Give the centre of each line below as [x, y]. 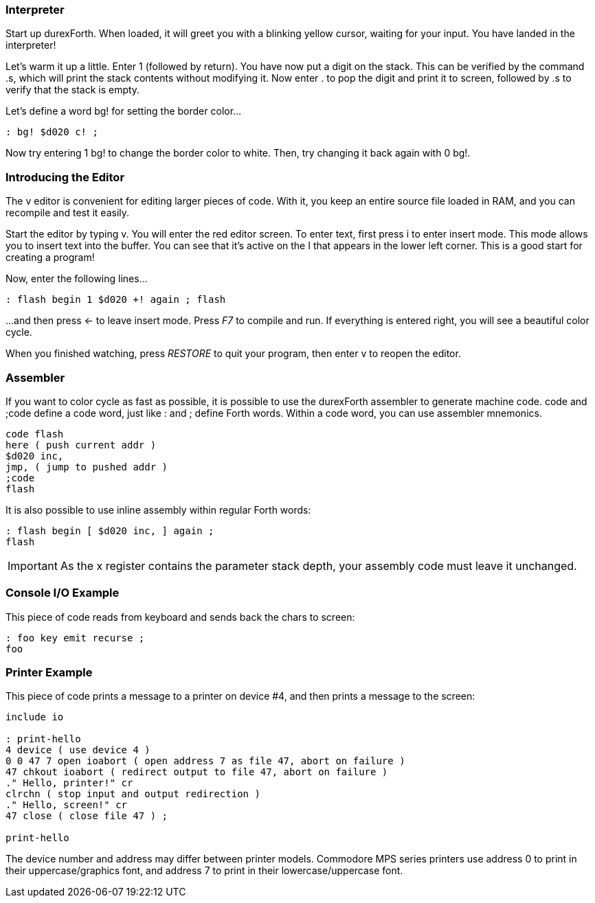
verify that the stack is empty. [73, 90]
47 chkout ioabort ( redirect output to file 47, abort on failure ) [197, 772]
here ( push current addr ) [81, 445]
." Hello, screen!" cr [67, 805]
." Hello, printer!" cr [69, 783]
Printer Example [49, 672]
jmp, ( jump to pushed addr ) [87, 467]
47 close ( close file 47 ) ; [87, 816]
